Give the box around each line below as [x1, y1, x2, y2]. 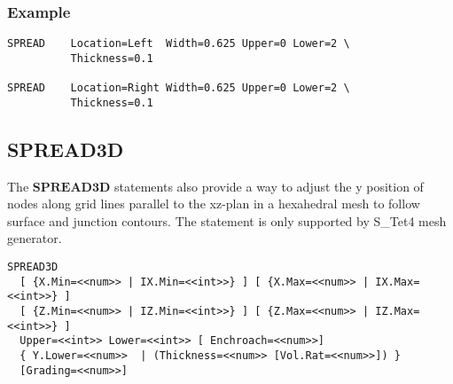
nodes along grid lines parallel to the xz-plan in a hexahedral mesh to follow [7, 194, 420, 213]
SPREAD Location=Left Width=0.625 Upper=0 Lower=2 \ [7, 37, 350, 51]
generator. [7, 229, 62, 247]
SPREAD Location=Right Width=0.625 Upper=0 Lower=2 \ [7, 82, 350, 95]
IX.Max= [375, 275, 420, 288]
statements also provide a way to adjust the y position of [114, 176, 424, 195]
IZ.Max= [375, 305, 420, 318]
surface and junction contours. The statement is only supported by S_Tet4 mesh [7, 211, 447, 230]
